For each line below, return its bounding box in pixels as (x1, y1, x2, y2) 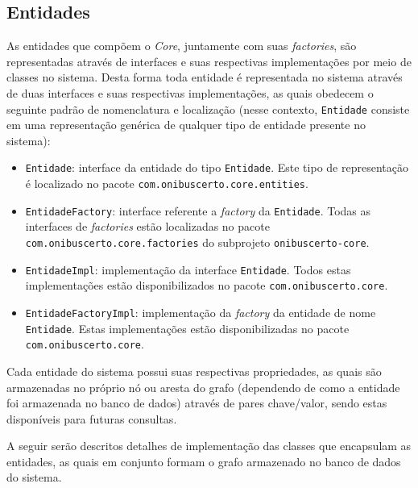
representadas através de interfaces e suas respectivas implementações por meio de (6, 52, 412, 69)
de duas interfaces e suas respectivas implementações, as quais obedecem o (6, 84, 374, 101)
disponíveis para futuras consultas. (6, 410, 177, 427)
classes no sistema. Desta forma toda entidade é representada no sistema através (6, 69, 403, 86)
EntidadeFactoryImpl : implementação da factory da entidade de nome (25, 303, 376, 320)
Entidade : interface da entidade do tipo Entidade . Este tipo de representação (25, 159, 408, 176)
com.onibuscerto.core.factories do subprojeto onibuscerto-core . (25, 233, 370, 250)
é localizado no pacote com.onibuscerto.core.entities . (25, 175, 308, 192)
